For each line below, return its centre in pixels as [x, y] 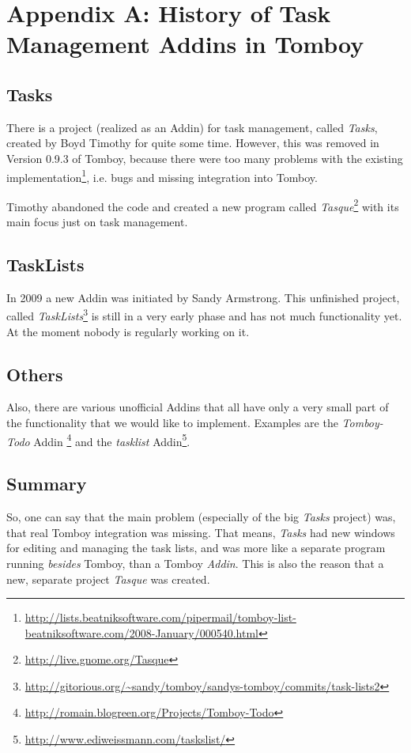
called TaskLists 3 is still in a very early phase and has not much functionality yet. [204, 315]
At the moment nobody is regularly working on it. [128, 331]
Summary [47, 484]
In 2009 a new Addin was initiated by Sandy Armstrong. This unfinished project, [203, 297]
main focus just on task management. [97, 222]
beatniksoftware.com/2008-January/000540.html [141, 632]
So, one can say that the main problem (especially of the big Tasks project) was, [201, 517]
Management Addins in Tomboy [185, 44]
